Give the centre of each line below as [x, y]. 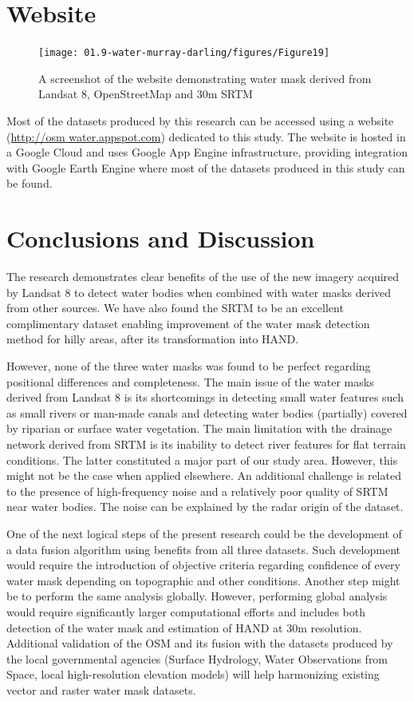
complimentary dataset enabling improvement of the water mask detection [188, 323]
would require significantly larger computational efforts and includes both [186, 611]
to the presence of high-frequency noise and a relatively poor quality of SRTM [197, 491]
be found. [30, 183]
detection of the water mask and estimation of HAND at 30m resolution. [184, 627]
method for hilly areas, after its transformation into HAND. [153, 339]
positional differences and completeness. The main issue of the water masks [190, 381]
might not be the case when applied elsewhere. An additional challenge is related [204, 475]
